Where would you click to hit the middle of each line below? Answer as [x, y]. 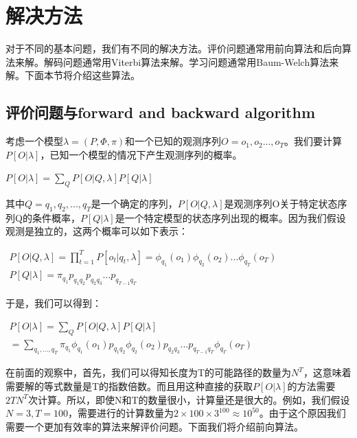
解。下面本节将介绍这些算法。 [73, 75]
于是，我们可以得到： [54, 303]
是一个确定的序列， [134, 204]
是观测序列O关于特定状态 [281, 204]
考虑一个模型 [34, 141]
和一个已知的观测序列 [173, 141]
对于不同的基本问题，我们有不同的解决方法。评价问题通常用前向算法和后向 [174, 48]
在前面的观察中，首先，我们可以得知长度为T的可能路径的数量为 [149, 372]
